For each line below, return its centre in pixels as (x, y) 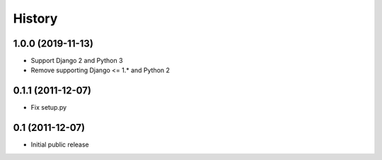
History (35, 18)
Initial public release (60, 144)
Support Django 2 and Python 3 (77, 61)
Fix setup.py (49, 108)
